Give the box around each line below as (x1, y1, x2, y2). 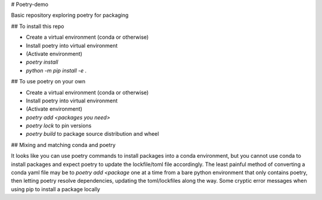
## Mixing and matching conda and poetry (11, 141, 116, 148)
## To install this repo (11, 23, 64, 30)
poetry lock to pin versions (26, 122, 92, 129)
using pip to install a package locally (11, 185, 101, 193)
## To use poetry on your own (11, 78, 86, 85)
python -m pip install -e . (26, 67, 87, 74)
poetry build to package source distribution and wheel (26, 130, 159, 137)
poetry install (26, 58, 58, 65)
